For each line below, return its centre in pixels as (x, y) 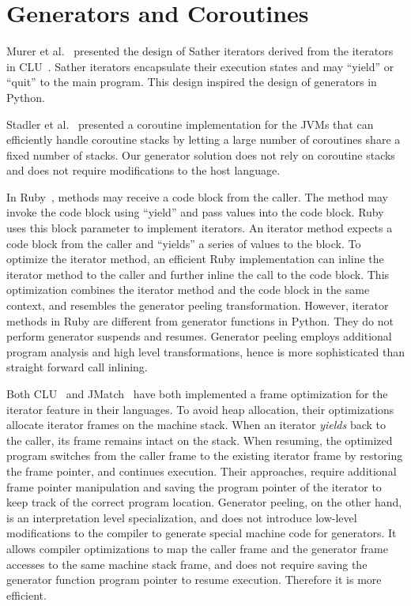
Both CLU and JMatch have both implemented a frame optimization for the (197, 393)
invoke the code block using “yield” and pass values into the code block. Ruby (195, 212)
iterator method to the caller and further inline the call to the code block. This (198, 274)
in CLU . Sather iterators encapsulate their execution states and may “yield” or (200, 66)
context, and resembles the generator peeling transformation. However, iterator (198, 305)
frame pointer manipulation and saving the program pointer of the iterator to (194, 486)
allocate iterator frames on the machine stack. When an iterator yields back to (196, 425)
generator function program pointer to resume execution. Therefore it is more (194, 580)
